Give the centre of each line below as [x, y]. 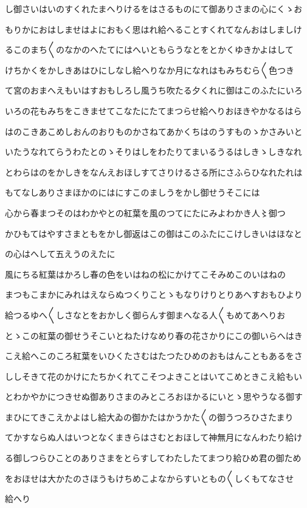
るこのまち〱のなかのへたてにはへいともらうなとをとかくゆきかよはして [149, 50]
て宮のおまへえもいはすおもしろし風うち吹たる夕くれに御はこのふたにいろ [154, 90]
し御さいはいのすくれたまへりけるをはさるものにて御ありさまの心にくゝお [154, 9]
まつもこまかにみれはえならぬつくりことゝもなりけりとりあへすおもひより [154, 294]
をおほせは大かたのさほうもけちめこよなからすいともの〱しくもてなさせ [150, 478]
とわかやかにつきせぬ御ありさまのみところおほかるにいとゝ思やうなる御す [154, 396]
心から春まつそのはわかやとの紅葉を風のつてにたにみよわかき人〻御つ [145, 212]
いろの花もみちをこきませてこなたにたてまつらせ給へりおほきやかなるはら [153, 110]
